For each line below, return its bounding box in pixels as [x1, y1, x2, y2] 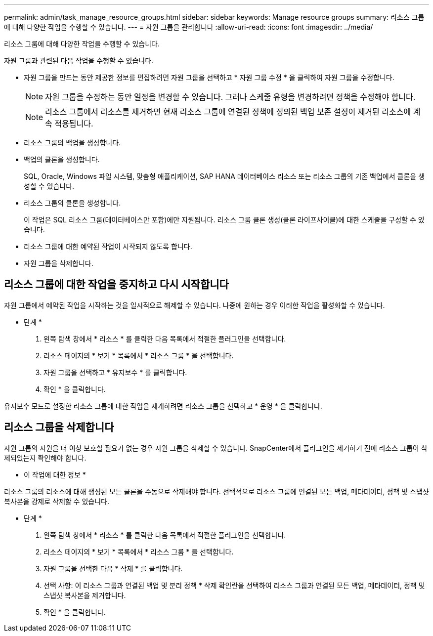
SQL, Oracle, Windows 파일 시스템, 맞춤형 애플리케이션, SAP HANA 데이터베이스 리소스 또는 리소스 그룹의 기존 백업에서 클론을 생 [24, 172, 425, 180]
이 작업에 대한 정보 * [24, 470, 86, 479]
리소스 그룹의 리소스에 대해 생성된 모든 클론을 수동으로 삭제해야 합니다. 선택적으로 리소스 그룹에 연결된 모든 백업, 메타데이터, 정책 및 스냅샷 [4, 487, 429, 496]
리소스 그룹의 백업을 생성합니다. [24, 138, 121, 147]
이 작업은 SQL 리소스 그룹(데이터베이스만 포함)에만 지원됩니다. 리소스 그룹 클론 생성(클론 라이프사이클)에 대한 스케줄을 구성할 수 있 [24, 215, 425, 224]
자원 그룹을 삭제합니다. [24, 259, 93, 267]
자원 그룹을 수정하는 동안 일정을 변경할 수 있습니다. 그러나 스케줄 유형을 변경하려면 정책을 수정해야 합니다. [45, 92, 416, 102]
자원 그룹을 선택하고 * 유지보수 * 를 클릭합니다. [43, 368, 187, 377]
